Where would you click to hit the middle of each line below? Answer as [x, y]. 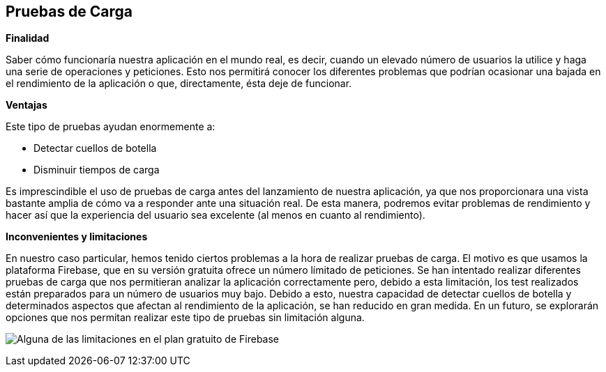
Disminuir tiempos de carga [97, 170]
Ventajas [26, 105]
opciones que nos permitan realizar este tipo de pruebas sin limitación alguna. [185, 318]
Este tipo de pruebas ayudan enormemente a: [111, 127]
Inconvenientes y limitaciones [77, 237]
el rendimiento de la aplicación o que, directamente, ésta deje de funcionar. [179, 84]
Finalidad [28, 38]
